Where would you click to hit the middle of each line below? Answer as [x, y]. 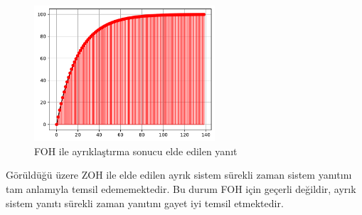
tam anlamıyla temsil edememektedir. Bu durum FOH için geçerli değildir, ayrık [181, 189]
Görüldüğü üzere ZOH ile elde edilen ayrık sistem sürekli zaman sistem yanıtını [179, 175]
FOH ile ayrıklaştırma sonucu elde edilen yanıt [136, 151]
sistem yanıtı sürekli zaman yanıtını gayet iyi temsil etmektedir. [145, 203]
